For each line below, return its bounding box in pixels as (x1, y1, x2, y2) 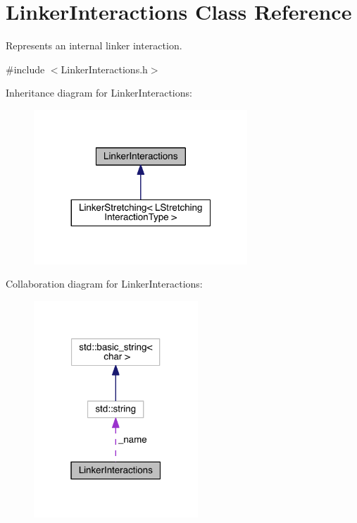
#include (6, 61, 45, 76)
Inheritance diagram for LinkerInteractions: (6, 85, 192, 100)
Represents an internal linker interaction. (6, 38, 182, 53)
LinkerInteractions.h (61, 61, 148, 76)
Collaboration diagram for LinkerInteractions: (6, 276, 203, 291)
